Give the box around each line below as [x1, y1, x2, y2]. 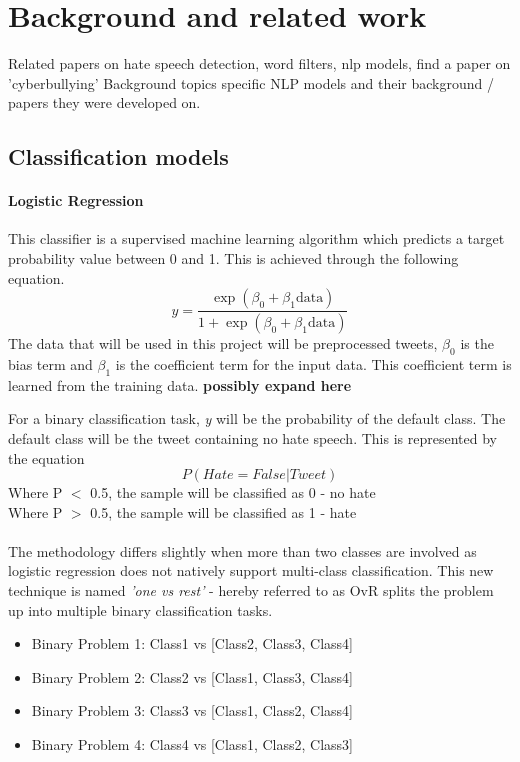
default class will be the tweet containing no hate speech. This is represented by [8, 427, 497, 448]
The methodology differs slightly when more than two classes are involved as [8, 540, 477, 561]
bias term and [8, 353, 93, 374]
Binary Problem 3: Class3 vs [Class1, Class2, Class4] [31, 700, 353, 721]
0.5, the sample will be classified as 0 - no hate [90, 482, 376, 503]
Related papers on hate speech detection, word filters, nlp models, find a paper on [8, 53, 511, 74]
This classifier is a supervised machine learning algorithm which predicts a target [8, 228, 505, 249]
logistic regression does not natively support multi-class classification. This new [8, 560, 494, 581]
